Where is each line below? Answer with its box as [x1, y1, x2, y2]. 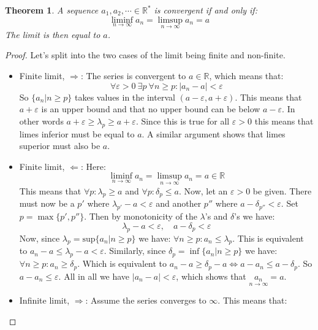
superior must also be [19, 139, 100, 152]
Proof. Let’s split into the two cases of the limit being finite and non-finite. [5, 48, 286, 61]
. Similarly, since [104, 244, 166, 257]
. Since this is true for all [135, 114, 230, 127]
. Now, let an [179, 184, 228, 197]
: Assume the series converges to [85, 294, 206, 307]
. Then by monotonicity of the [84, 210, 197, 223]
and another [156, 197, 202, 210]
